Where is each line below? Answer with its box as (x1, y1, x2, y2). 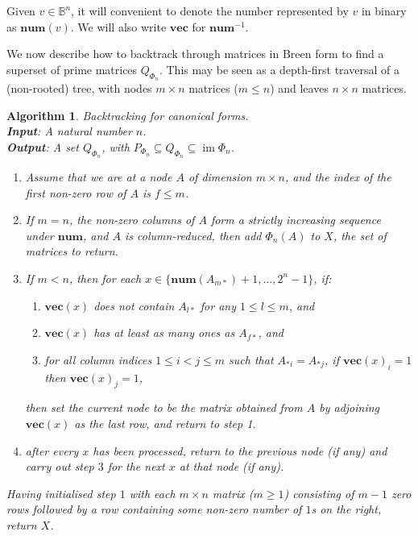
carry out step (25, 458, 94, 475)
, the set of (333, 226, 387, 243)
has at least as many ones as (93, 324, 235, 341)
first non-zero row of (25, 184, 126, 201)
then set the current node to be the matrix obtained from (25, 399, 303, 416)
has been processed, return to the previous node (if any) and (93, 442, 387, 459)
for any (200, 297, 236, 314)
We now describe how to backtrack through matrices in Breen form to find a (6, 45, 384, 62)
